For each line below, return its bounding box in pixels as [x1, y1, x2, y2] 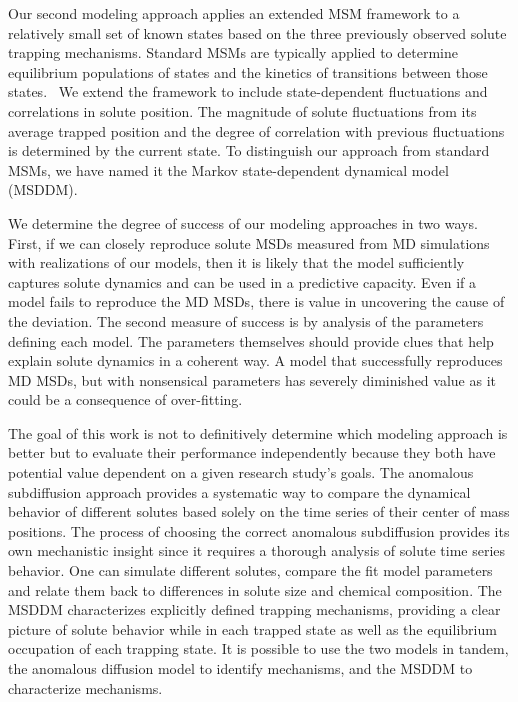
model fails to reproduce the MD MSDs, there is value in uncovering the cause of [8, 291, 505, 312]
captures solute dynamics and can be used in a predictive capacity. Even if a [8, 271, 477, 292]
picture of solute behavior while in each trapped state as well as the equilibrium [8, 618, 497, 639]
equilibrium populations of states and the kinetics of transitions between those [8, 61, 488, 82]
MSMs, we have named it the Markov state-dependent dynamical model [8, 159, 449, 180]
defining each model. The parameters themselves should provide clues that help [8, 330, 494, 351]
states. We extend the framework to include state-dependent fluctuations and [8, 81, 488, 102]
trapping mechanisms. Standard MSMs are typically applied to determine [8, 42, 458, 63]
